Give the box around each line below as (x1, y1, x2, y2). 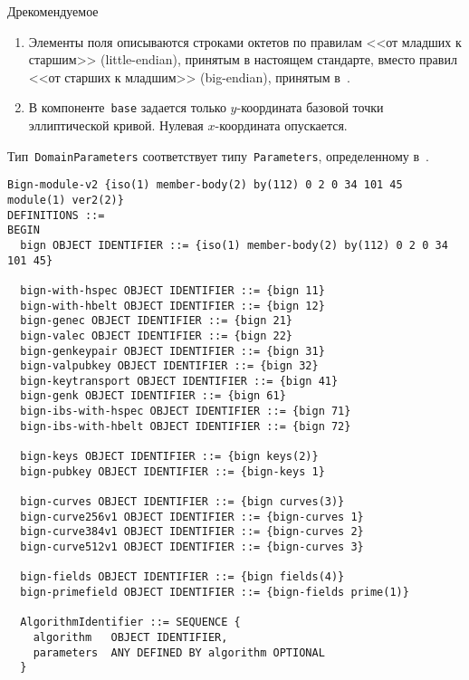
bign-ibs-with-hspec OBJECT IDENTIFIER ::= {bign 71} (20, 405, 351, 418)
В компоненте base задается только (28, 98, 226, 117)
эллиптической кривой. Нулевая (28, 116, 204, 135)
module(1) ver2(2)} (7, 193, 124, 206)
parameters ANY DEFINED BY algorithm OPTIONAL (33, 646, 325, 659)
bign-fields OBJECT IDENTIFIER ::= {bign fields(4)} (20, 570, 345, 584)
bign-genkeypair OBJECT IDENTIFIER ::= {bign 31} (20, 344, 325, 358)
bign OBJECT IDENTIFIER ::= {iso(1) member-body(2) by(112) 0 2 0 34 (20, 238, 448, 252)
